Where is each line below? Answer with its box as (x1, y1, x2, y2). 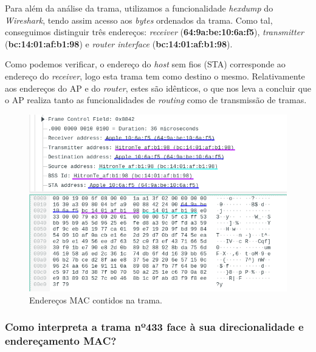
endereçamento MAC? (5, 333, 117, 348)
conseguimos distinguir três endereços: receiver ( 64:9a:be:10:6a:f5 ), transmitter (5, 25, 304, 38)
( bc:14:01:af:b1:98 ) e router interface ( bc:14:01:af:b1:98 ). (5, 37, 233, 50)
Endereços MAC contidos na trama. (29, 293, 162, 306)
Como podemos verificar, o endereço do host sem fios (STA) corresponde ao (5, 58, 286, 70)
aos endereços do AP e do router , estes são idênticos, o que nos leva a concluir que (5, 81, 311, 94)
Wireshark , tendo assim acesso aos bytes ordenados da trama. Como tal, (5, 13, 273, 26)
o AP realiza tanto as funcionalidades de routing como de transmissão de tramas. (5, 93, 307, 106)
